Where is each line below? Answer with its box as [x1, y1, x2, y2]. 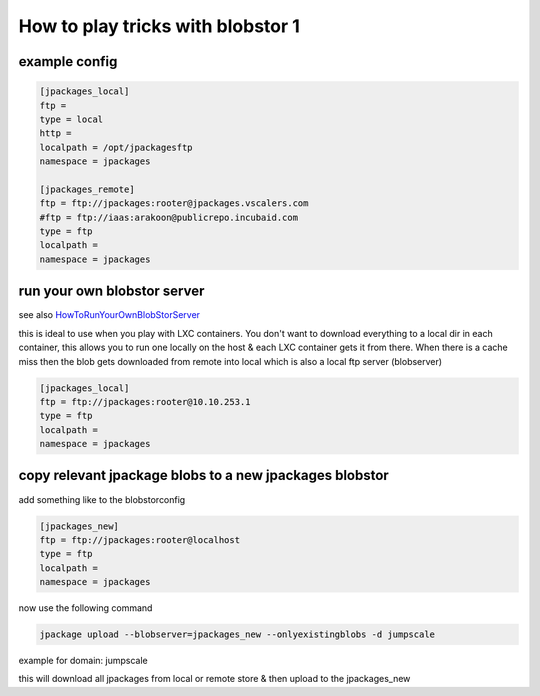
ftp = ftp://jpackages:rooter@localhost [39, 534, 240, 545]
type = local [39, 113, 104, 125]
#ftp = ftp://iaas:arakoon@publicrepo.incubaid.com [39, 211, 299, 223]
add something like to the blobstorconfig [18, 493, 186, 505]
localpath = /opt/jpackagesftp [39, 141, 194, 153]
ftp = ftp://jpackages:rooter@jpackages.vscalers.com [39, 198, 309, 209]
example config [18, 53, 118, 70]
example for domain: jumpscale [18, 655, 149, 667]
